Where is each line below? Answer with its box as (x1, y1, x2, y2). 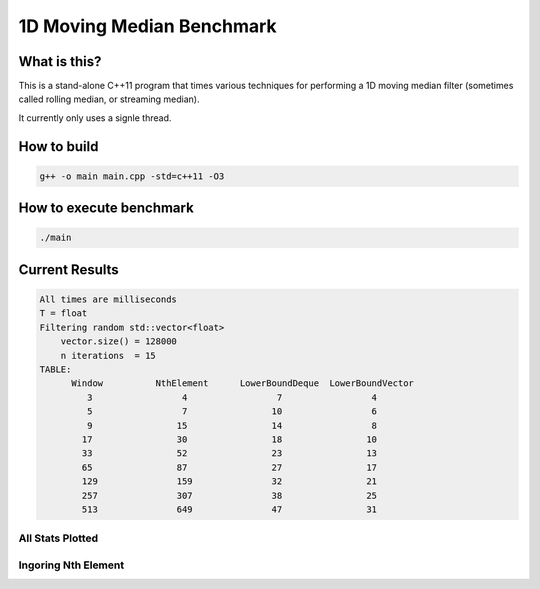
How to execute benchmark (18, 200, 194, 217)
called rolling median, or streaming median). (18, 93, 200, 105)
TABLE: (39, 363, 72, 375)
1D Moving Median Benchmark (18, 15, 277, 37)
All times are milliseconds (39, 294, 177, 305)
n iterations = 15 (60, 350, 157, 361)
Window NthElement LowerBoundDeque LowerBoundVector (71, 378, 415, 389)
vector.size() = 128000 (60, 336, 177, 347)
